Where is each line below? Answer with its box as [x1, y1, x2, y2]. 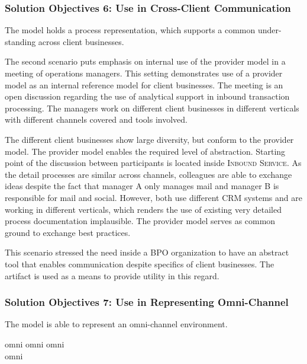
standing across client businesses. [5, 35, 124, 47]
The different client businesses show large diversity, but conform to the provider [5, 133, 294, 145]
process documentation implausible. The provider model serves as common [5, 215, 276, 227]
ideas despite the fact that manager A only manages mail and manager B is [5, 180, 279, 192]
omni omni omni [5, 337, 64, 350]
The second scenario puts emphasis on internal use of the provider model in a [5, 55, 286, 68]
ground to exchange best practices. [5, 226, 131, 238]
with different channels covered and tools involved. [5, 113, 188, 126]
